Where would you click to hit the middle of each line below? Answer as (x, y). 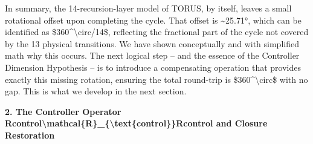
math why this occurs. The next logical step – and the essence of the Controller (152, 55)
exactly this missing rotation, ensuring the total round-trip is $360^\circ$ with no (156, 79)
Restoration (30, 135)
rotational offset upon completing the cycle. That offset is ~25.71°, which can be (153, 20)
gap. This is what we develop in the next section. (96, 91)
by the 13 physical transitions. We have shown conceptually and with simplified (152, 43)
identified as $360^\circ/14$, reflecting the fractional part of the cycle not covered (157, 32)
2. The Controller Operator (63, 111)
